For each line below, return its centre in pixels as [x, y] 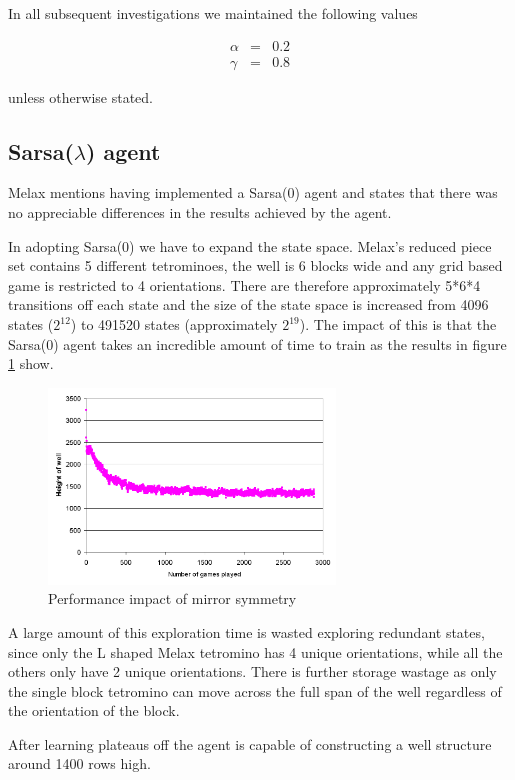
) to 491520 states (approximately [174, 324]
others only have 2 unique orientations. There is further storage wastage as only [252, 671]
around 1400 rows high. [79, 763]
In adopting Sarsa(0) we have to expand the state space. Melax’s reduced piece [250, 245]
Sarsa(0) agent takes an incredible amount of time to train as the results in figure [257, 343]
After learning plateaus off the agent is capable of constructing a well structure [250, 743]
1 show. [31, 363]
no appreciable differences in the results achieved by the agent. [200, 212]
